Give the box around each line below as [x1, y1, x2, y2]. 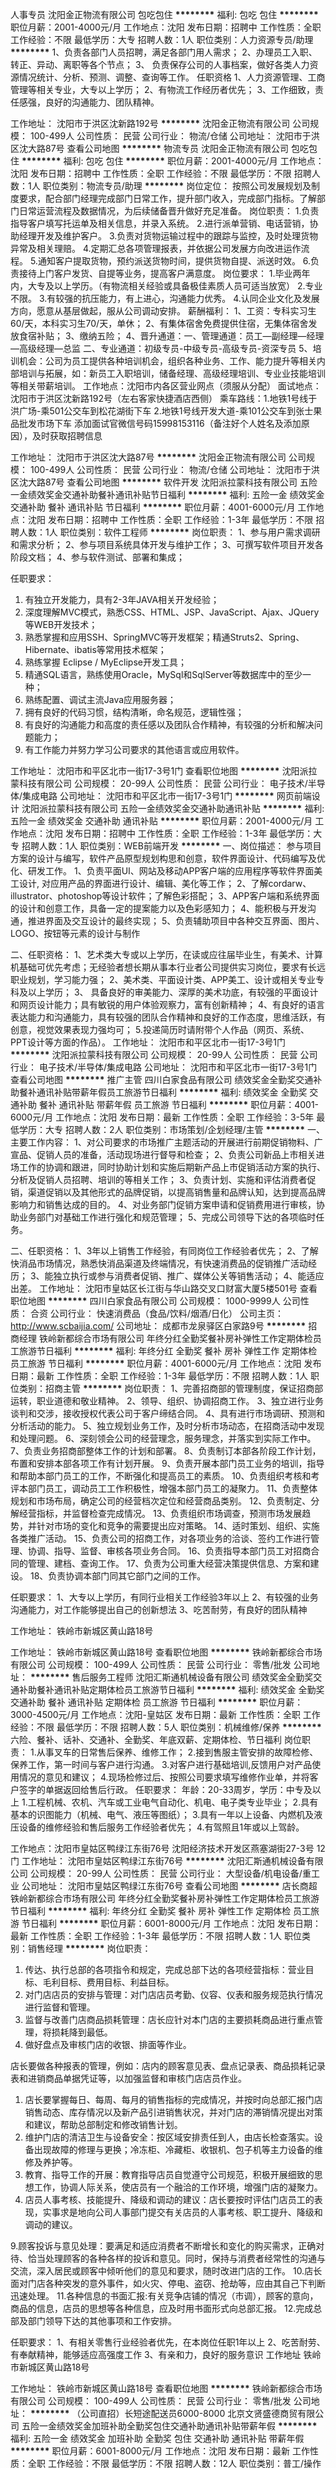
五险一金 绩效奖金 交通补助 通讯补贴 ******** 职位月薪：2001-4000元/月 [10, 815, 313, 827]
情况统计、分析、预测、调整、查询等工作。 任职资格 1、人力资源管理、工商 [18, 71, 326, 83]
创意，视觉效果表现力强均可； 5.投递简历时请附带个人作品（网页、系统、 [10, 1024, 310, 1035]
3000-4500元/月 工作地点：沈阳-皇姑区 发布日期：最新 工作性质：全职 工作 [10, 1709, 321, 1720]
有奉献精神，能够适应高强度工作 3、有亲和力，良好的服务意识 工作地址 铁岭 [10, 2349, 322, 2360]
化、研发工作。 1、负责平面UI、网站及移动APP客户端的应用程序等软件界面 [10, 865, 315, 877]
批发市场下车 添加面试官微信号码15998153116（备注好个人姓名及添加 [18, 418, 302, 429]
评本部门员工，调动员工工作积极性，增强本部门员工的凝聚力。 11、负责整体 [10, 1483, 318, 1494]
